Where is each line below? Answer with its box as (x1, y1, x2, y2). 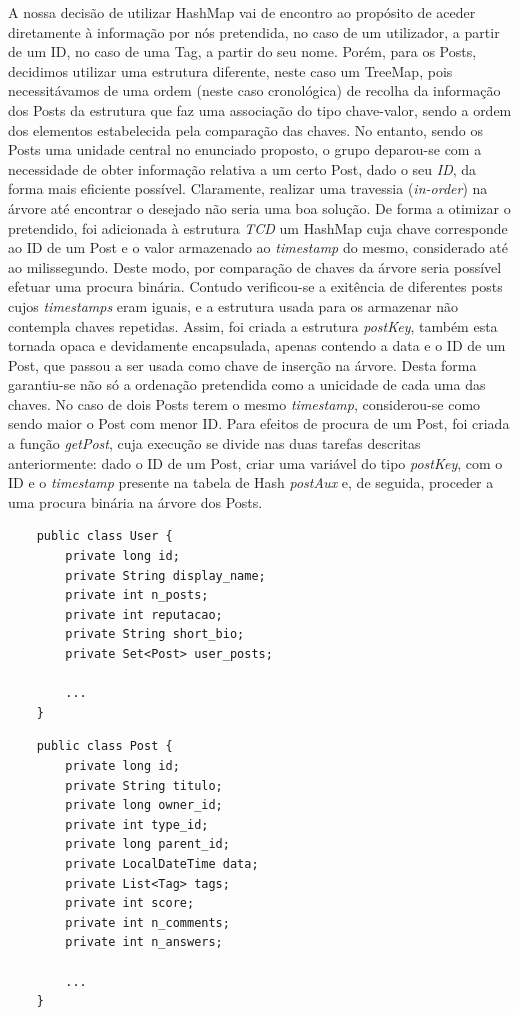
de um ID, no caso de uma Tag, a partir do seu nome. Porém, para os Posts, (8, 41, 477, 62)
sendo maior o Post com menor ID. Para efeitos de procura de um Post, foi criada (8, 413, 510, 434)
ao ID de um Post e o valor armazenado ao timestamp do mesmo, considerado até (8, 237, 508, 258)
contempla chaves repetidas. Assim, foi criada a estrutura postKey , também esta (8, 315, 498, 336)
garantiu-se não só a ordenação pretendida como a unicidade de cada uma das (8, 374, 486, 395)
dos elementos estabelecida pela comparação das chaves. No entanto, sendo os (8, 119, 483, 140)
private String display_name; (65, 568, 266, 583)
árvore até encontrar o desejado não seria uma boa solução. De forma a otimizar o (8, 197, 511, 218)
